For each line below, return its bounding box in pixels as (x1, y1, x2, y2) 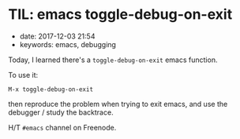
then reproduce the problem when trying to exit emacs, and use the (8, 99, 228, 108)
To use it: (8, 70, 39, 79)
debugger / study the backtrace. (8, 108, 114, 117)
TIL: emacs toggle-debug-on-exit (8, 5, 233, 24)
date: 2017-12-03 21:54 (19, 31, 96, 41)
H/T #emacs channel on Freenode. (8, 123, 117, 132)
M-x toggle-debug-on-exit (8, 85, 93, 93)
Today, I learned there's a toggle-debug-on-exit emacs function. (8, 55, 218, 64)
